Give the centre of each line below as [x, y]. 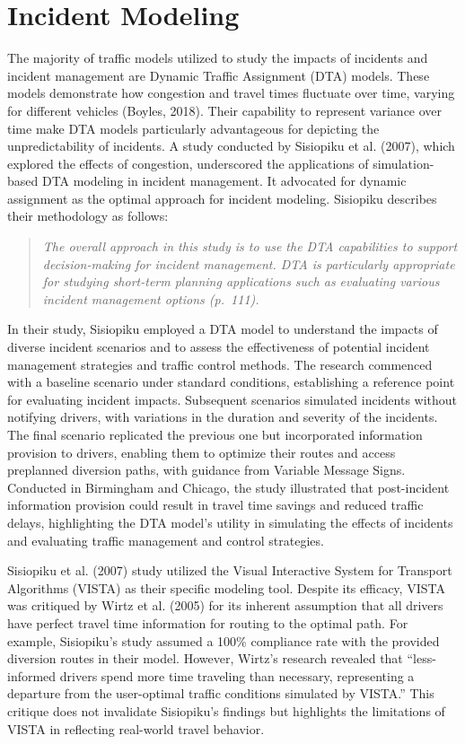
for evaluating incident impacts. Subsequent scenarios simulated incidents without [232, 399]
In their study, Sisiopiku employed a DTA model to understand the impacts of [223, 329]
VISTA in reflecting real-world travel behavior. [136, 728]
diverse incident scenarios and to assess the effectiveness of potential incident [219, 347]
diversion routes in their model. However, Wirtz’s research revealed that [205, 658]
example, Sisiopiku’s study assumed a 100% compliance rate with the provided [224, 640]
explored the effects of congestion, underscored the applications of [188, 163]
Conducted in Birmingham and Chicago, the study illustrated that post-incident [228, 487]
